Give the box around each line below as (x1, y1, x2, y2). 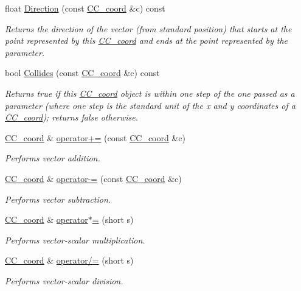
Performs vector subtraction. (5, 192, 111, 205)
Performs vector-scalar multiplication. (5, 233, 145, 246)
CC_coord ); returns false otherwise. (5, 111, 139, 124)
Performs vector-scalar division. (5, 274, 123, 287)
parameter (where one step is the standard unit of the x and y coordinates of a (5, 99, 296, 111)
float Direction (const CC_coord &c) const (5, 2, 165, 14)
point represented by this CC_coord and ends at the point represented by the (5, 34, 288, 47)
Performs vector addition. (5, 152, 100, 164)
